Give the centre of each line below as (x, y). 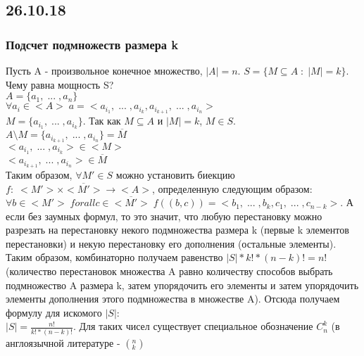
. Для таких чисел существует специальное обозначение (193, 326)
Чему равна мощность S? (60, 84)
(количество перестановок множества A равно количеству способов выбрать (169, 271)
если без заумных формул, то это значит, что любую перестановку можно (164, 216)
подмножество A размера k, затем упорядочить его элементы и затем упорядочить (182, 285)
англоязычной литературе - (63, 342)
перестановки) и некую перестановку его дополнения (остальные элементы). (171, 243)
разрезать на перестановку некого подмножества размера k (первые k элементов (177, 230)
